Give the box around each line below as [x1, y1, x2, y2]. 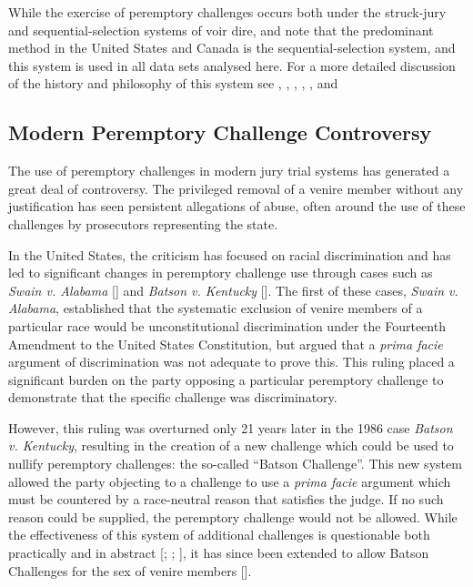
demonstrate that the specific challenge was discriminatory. [8, 388, 337, 407]
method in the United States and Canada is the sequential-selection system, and [8, 38, 456, 57]
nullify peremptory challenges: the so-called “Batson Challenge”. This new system [8, 454, 462, 473]
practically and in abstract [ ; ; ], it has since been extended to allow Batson [8, 543, 429, 562]
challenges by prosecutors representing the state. [8, 214, 278, 233]
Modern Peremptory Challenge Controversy [8, 118, 432, 147]
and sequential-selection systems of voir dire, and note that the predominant [8, 20, 434, 39]
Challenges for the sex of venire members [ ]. [8, 561, 252, 580]
